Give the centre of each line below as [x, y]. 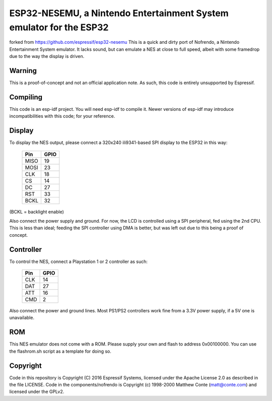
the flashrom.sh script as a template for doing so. [60, 351]
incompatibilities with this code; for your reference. [62, 116]
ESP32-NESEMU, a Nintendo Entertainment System [119, 13]
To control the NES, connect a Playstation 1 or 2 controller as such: [79, 261]
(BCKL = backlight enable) [37, 212]
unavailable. [22, 318]
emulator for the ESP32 [59, 27]
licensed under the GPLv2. [37, 392]
